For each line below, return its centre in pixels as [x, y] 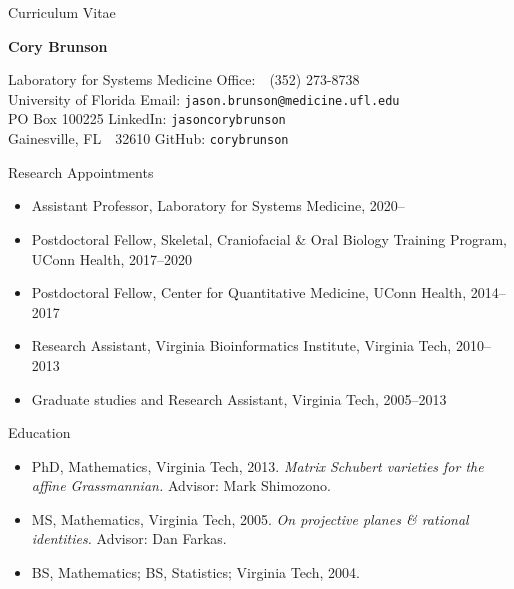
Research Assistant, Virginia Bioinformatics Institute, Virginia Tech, [241, 345]
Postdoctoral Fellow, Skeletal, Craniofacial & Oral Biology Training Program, [269, 238]
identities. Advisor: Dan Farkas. [129, 538]
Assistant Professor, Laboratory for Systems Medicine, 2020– [218, 205]
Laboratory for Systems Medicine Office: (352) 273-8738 [184, 79]
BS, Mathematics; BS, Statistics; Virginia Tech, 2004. [195, 572]
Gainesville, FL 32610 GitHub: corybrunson [148, 138]
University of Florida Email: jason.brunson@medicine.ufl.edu [204, 98]
